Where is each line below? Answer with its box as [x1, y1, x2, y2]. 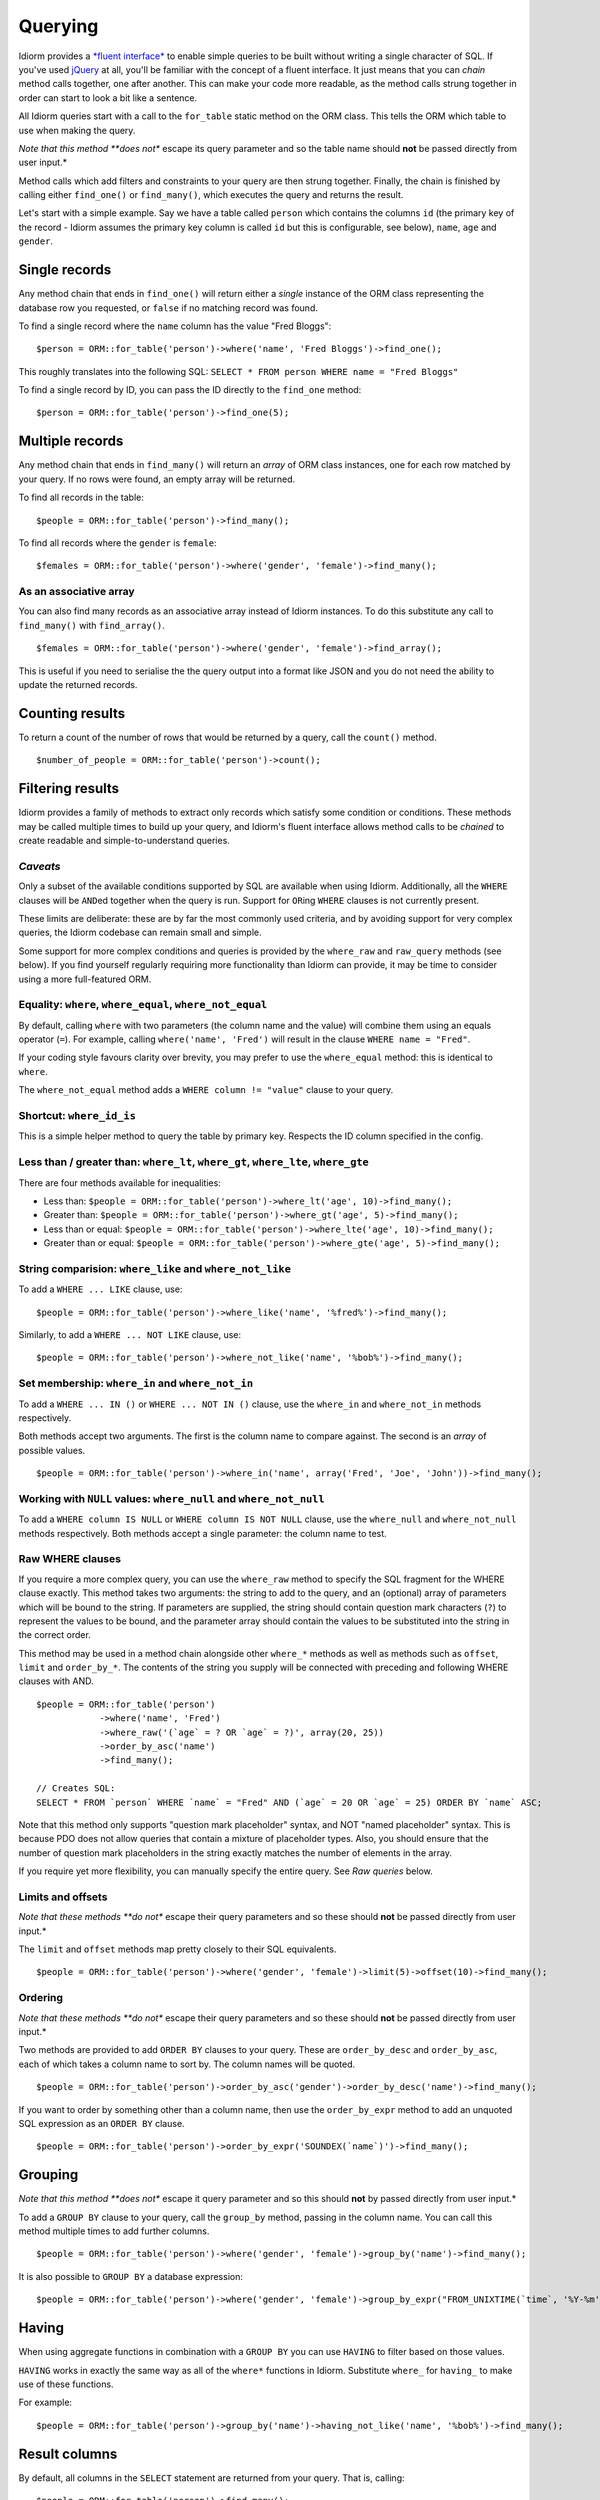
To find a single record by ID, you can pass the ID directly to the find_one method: [18, 384, 362, 396]
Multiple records [18, 433, 124, 450]
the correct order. [18, 1629, 92, 1641]
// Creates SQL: [36, 1783, 116, 1794]
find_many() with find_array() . [18, 619, 165, 631]
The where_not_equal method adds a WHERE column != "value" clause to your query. [18, 1084, 394, 1096]
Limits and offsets [18, 1890, 108, 1904]
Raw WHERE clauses [18, 1552, 122, 1566]
